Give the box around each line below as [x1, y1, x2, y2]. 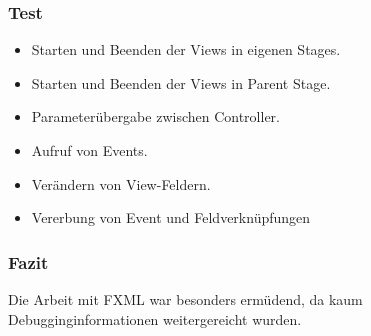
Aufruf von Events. [31, 140, 148, 160]
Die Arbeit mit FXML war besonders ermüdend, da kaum [8, 289, 363, 309]
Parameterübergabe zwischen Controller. [31, 106, 280, 127]
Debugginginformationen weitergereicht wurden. [8, 308, 302, 329]
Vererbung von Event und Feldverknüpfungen [31, 207, 311, 228]
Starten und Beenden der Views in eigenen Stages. [31, 39, 341, 60]
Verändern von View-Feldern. [31, 173, 211, 194]
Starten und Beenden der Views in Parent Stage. [31, 72, 331, 93]
